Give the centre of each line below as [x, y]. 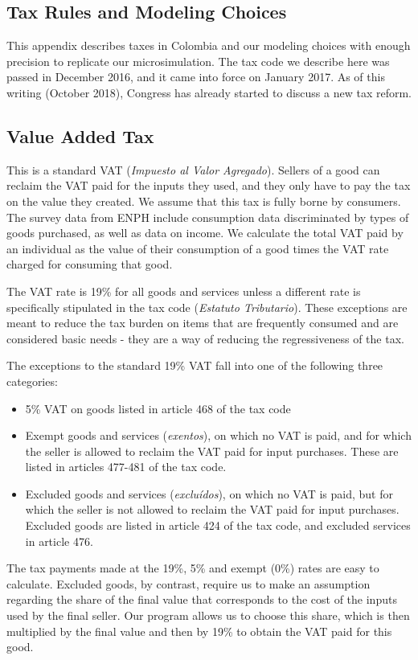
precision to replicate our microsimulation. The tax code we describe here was [198, 61]
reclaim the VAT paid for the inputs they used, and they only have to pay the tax [209, 185]
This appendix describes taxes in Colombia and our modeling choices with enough [209, 45]
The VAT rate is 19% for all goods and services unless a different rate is [184, 291]
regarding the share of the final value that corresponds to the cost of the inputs [202, 599]
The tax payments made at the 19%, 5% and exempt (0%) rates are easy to [193, 568]
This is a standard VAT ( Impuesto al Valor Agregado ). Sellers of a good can [193, 169]
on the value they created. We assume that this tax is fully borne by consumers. [204, 201]
